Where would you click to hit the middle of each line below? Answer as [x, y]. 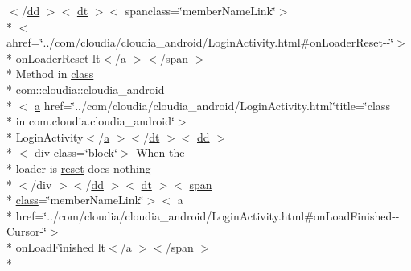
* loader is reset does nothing [79, 168]
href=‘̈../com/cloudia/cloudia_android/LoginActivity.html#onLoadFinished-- [208, 215]
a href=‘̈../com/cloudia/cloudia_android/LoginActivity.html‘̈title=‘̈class [212, 105]
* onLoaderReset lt [53, 57]
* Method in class [50, 74]
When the [160, 152]
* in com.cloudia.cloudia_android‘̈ [90, 121]
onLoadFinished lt [60, 246]
